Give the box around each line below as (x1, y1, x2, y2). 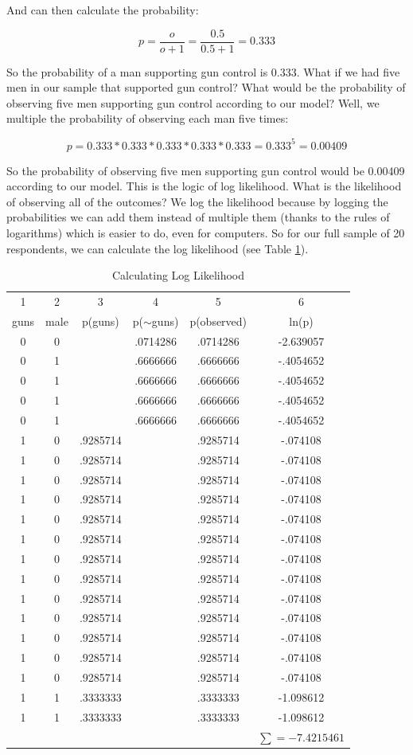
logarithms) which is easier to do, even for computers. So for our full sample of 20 (6, 224, 405, 241)
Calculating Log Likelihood (111, 267, 245, 284)
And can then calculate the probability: (6, 2, 199, 18)
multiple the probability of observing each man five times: (6, 110, 289, 127)
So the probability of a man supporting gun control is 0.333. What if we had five (6, 63, 400, 80)
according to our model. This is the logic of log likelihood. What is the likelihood (6, 178, 402, 194)
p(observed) (189, 312, 247, 329)
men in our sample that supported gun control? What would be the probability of (6, 79, 406, 96)
